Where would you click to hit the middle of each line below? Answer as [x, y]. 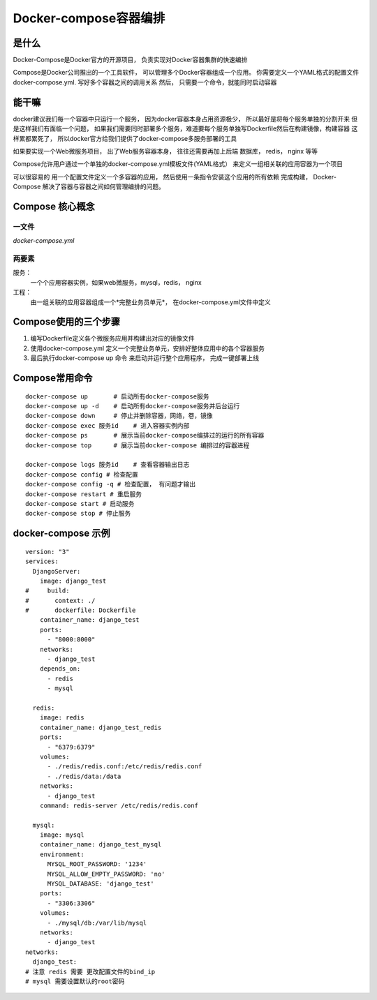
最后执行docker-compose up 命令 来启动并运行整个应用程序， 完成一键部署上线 [145, 358]
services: [42, 561]
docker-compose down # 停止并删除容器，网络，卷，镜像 [119, 416]
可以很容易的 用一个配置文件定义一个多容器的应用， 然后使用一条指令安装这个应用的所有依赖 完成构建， [162, 177]
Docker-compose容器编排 [89, 18]
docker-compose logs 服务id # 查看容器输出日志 [108, 465]
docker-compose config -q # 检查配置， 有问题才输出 [111, 484]
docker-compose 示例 [62, 533]
